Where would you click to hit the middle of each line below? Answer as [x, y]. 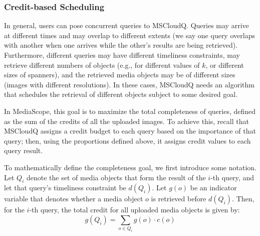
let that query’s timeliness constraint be [65, 188]
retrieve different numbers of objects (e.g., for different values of [102, 65]
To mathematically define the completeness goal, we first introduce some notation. [130, 167]
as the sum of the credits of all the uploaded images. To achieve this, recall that [126, 121]
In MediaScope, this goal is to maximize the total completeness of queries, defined [130, 111]
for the [14, 210]
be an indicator [213, 188]
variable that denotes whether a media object [74, 199]
